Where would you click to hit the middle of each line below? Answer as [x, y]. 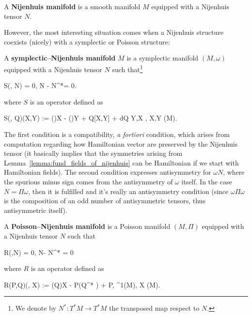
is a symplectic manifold [163, 58]
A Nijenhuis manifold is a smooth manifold [72, 6]
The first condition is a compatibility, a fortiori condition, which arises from [117, 134]
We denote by [36, 308]
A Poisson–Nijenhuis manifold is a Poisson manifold [87, 226]
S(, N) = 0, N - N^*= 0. [40, 85]
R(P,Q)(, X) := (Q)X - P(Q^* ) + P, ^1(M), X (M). [82, 284]
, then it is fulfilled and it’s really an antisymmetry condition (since [128, 191]
